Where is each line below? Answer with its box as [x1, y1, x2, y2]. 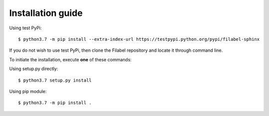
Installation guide [9, 7, 83, 18]
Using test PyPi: [9, 25, 42, 31]
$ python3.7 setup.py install [18, 77, 92, 83]
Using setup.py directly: [9, 66, 58, 72]
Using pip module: [9, 88, 47, 94]
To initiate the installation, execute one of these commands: [9, 56, 132, 62]
